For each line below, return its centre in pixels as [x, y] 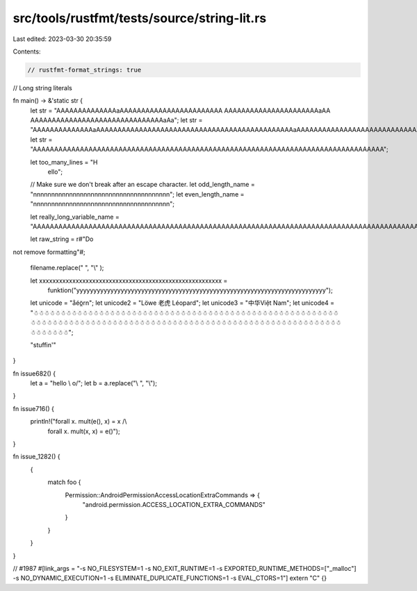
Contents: [27, 51]
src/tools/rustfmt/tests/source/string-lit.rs [140, 18]
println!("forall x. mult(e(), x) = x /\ [79, 422]
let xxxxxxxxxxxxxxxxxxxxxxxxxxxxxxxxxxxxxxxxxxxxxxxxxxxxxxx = [129, 281]
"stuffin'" [43, 344]
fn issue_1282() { [36, 457]
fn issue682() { [34, 373]
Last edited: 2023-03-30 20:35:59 [62, 39]
